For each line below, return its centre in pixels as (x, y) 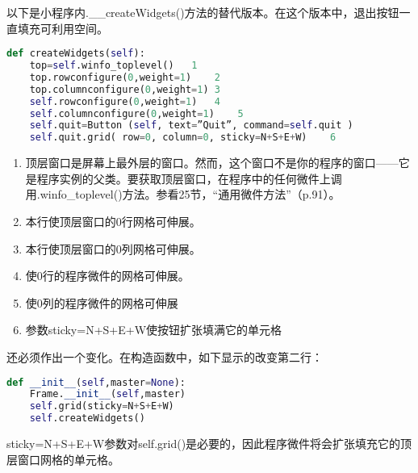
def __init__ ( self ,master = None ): (96, 382)
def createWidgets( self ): (76, 54)
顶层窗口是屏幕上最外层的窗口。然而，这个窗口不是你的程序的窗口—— (212, 163)
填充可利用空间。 (63, 28)
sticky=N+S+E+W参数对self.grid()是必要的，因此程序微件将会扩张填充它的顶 (209, 444)
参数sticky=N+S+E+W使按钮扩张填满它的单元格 (154, 330)
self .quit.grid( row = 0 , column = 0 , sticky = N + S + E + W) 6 (183, 138)
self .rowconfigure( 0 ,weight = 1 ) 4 (125, 101)
